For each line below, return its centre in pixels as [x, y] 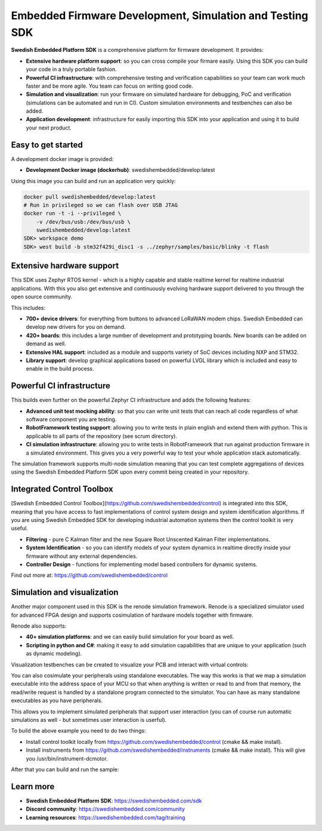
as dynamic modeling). [54, 654]
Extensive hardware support [65, 266]
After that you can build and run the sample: [65, 769]
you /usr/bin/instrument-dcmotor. [67, 758]
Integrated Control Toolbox [62, 489]
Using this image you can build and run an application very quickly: [93, 181]
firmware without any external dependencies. [82, 556]
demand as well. [46, 344]
